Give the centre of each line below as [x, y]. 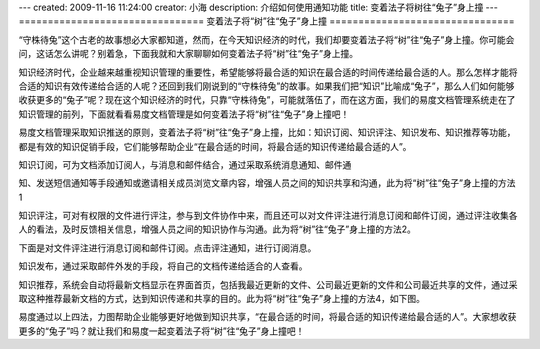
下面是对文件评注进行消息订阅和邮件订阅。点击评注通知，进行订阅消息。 [167, 247]
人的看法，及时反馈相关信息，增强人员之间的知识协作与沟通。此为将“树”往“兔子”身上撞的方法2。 [217, 229]
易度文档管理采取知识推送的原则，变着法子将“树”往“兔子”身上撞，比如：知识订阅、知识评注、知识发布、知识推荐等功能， [267, 132]
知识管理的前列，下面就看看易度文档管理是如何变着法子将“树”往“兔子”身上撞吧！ [184, 114]
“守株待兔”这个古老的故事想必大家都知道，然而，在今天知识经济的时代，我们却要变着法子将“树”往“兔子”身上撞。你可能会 [266, 39]
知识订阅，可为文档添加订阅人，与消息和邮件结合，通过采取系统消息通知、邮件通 [185, 164]
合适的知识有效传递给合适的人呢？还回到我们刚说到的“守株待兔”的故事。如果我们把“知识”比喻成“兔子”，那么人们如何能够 [266, 86]
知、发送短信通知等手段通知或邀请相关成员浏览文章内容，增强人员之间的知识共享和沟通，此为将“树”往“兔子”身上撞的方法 [267, 183]
